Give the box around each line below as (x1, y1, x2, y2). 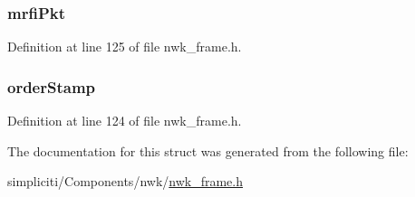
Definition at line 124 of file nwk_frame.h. (7, 111, 242, 130)
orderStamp (7, 75, 96, 98)
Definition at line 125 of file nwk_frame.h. (7, 37, 242, 56)
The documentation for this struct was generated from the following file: (7, 141, 409, 160)
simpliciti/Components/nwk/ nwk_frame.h (7, 172, 243, 191)
